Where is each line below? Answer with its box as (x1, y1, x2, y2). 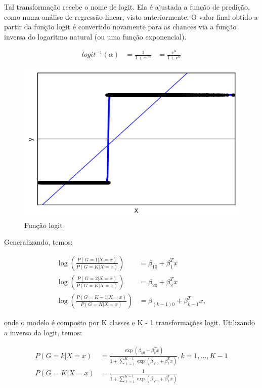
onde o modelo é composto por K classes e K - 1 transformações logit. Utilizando (4, 317, 255, 328)
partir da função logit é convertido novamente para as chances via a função (4, 21, 237, 32)
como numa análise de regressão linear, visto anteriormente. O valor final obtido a (4, 11, 258, 22)
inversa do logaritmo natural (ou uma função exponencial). (4, 31, 187, 42)
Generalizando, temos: (4, 237, 73, 247)
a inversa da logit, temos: (4, 327, 82, 337)
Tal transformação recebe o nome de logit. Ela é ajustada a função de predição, (4, 2, 250, 12)
